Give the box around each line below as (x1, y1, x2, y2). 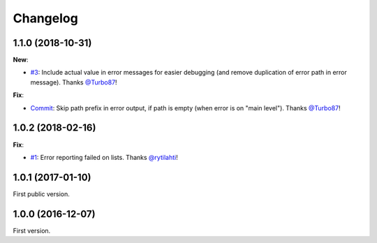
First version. (13, 226, 51, 235)
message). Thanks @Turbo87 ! (30, 78, 118, 87)
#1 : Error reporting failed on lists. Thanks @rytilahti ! (30, 153, 178, 161)
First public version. (13, 189, 70, 198)
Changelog (13, 10, 78, 26)
